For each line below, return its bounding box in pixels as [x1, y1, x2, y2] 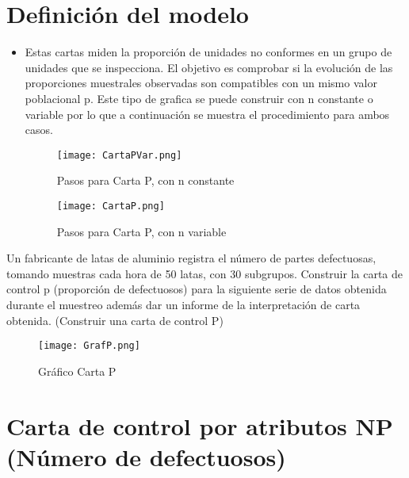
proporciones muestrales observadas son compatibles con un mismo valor [25, 75, 377, 91]
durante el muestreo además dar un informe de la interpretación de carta [6, 296, 361, 312]
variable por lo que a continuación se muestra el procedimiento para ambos [25, 105, 390, 122]
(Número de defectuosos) [6, 440, 286, 472]
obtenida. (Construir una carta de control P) [6, 312, 224, 328]
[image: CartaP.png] [56, 200, 165, 212]
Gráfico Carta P [38, 362, 117, 379]
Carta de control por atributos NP [6, 409, 393, 442]
